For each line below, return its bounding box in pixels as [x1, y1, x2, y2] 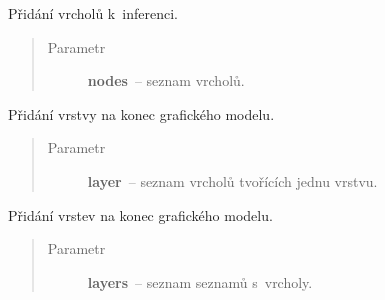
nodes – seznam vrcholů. [87, 70, 245, 91]
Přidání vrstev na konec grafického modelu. [8, 204, 273, 225]
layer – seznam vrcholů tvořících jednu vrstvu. [87, 170, 378, 191]
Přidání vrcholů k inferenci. [8, 3, 178, 23]
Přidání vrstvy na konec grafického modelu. [8, 103, 275, 124]
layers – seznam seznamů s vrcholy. [87, 271, 313, 292]
